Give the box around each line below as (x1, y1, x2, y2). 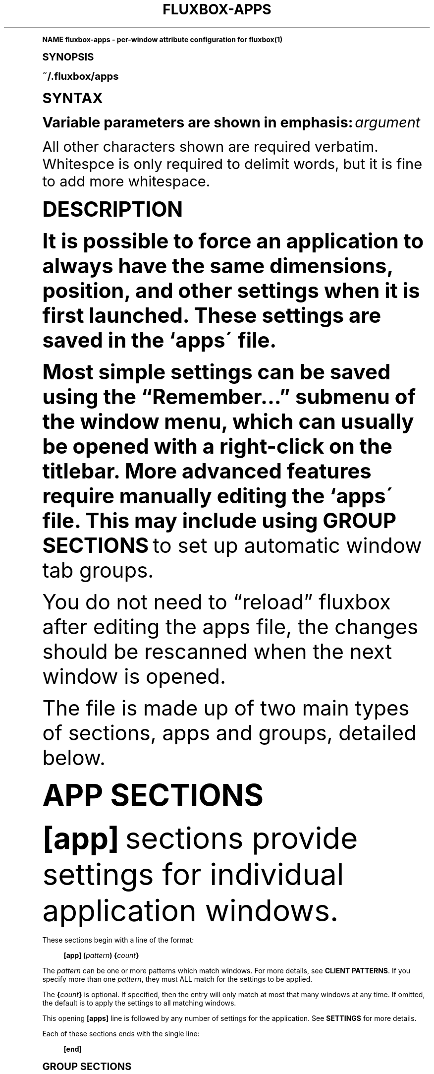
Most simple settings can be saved (42, 359, 391, 384)
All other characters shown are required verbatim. (42, 137, 379, 155)
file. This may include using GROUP (42, 508, 397, 533)
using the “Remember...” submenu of (42, 384, 416, 409)
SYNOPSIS (42, 50, 94, 63)
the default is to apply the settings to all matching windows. (42, 998, 236, 1007)
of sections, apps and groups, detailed (42, 720, 417, 745)
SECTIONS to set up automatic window (42, 533, 422, 558)
